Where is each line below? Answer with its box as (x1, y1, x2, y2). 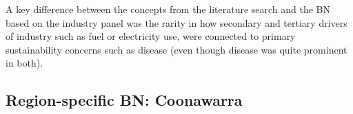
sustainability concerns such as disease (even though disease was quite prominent (6, 42, 347, 56)
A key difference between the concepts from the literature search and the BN (6, 2, 331, 16)
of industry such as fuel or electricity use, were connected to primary (6, 29, 296, 43)
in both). (6, 56, 43, 70)
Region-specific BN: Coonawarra (6, 89, 243, 111)
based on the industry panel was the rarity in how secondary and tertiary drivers (6, 15, 347, 30)
